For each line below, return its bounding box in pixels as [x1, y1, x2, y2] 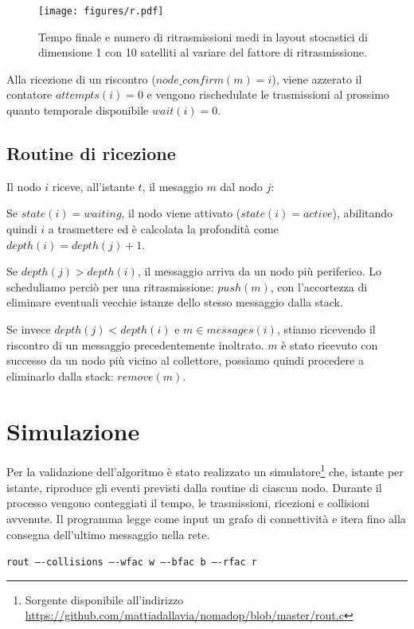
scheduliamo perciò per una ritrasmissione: [6, 278, 214, 295]
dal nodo [220, 178, 263, 194]
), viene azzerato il [271, 70, 362, 87]
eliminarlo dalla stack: [6, 367, 114, 384]
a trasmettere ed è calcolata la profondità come [48, 221, 279, 237]
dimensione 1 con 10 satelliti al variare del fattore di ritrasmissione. [38, 44, 367, 61]
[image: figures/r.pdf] [38, 6, 164, 17]
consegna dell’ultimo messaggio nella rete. [6, 525, 210, 542]
